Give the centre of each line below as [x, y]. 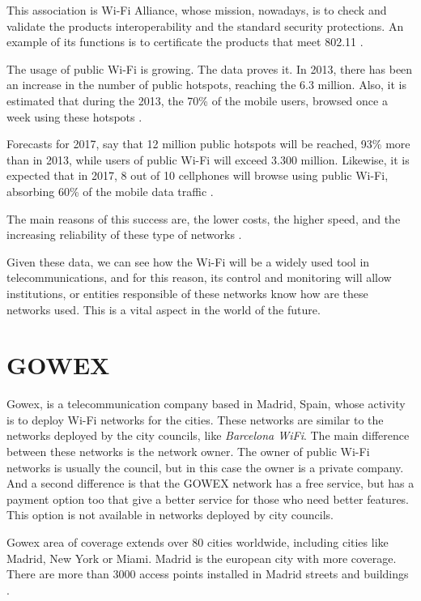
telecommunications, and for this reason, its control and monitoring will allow [199, 277]
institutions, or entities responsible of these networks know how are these [187, 293]
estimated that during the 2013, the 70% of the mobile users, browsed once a [197, 100]
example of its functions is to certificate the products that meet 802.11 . [185, 42]
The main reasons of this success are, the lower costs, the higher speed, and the [204, 218]
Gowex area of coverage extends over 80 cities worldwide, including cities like [198, 541]
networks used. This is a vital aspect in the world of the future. [164, 309]
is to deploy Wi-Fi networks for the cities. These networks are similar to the [195, 419]
